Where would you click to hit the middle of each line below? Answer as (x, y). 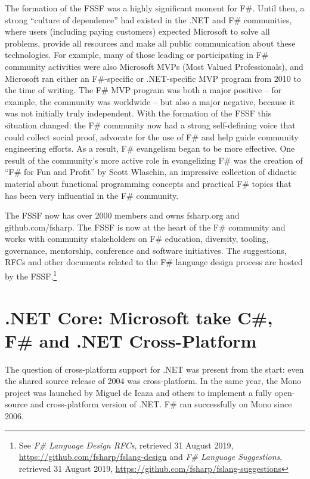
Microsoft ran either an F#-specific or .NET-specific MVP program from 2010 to (153, 78)
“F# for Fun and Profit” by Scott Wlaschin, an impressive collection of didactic (151, 172)
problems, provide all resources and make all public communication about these (150, 43)
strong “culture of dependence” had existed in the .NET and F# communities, (148, 19)
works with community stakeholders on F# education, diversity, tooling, (137, 239)
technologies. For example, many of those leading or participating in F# (137, 55)
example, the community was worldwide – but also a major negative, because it (150, 101)
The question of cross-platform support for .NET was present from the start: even (154, 369)
